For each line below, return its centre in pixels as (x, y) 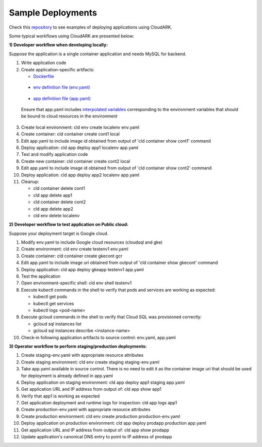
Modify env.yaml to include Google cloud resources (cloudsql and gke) (92, 242)
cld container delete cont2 (59, 202)
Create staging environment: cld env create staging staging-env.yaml (90, 362)
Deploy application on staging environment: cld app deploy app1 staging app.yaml (103, 382)
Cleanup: (30, 182)
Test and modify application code (55, 154)
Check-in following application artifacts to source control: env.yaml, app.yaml (98, 337)
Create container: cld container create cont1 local (70, 134)
